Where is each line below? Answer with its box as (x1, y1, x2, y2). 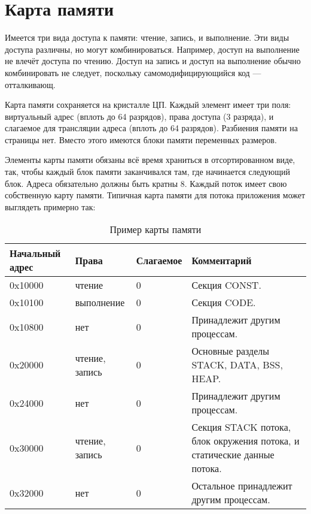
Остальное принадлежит (191, 479, 292, 493)
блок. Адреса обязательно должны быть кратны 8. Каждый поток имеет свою (5, 177, 287, 189)
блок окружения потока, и (191, 434, 300, 448)
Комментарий (191, 253, 252, 267)
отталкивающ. (5, 78, 56, 90)
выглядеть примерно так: (5, 200, 96, 213)
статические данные (191, 448, 275, 462)
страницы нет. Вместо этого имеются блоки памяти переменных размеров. (5, 133, 277, 146)
